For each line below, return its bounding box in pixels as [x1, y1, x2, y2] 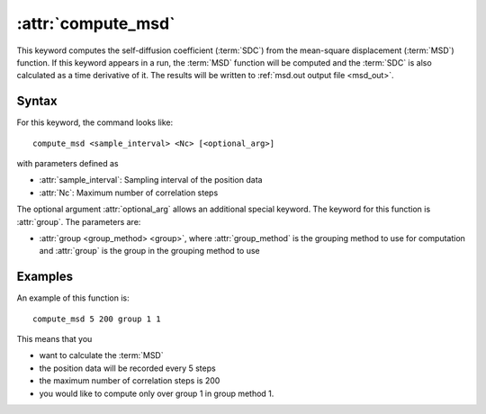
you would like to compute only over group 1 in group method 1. [39, 388, 274, 399]
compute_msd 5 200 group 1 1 [32, 313, 161, 324]
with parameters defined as [16, 158, 119, 169]
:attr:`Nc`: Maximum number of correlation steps [39, 187, 219, 198]
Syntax [16, 94, 58, 109]
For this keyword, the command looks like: [16, 117, 174, 128]
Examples [16, 269, 74, 284]
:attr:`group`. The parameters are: [16, 216, 141, 227]
